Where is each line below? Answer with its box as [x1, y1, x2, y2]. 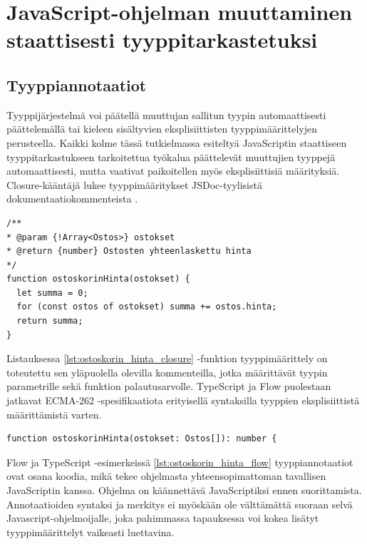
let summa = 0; [16, 287, 88, 298]
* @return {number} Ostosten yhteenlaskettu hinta [6, 246, 252, 257]
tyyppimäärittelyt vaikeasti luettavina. [6, 524, 175, 539]
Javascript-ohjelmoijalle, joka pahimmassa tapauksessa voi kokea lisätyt [6, 510, 319, 525]
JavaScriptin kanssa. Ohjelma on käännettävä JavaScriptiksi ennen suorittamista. [6, 483, 362, 498]
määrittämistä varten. [6, 406, 102, 421]
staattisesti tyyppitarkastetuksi [6, 25, 318, 54]
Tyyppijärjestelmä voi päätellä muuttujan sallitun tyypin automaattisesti [6, 107, 326, 122]
